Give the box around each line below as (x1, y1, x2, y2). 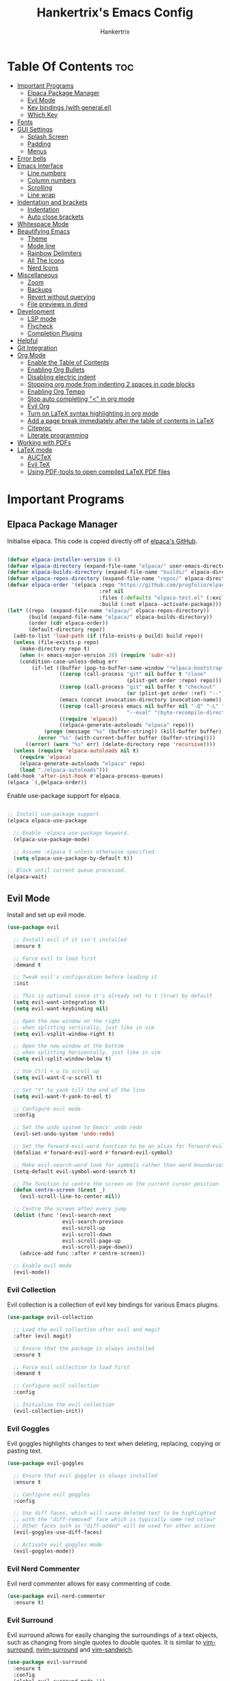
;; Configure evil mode (13, 1105, 81, 1112)
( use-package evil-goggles (7, 1460, 84, 1467)
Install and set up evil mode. (7, 910, 87, 919)
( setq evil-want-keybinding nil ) (13, 1005, 109, 1012)
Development (16, 307, 55, 315)
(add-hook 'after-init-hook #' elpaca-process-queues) (7, 773, 164, 779)
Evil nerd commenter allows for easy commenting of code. (7, 1580, 172, 1588)
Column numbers (27, 176, 77, 184)
